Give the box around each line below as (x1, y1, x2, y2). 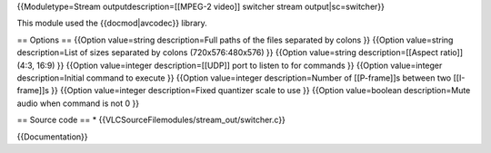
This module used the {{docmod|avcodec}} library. (16, 18, 208, 29)
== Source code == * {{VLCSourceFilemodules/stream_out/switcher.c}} (16, 114, 286, 126)
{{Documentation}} (16, 131, 88, 142)
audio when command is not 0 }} (16, 98, 140, 109)
